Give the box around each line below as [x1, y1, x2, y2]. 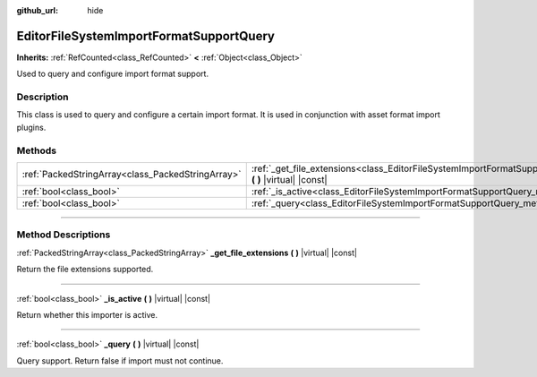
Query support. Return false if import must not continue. [16, 355, 224, 366]
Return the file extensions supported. [16, 264, 154, 275]
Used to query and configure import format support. [16, 68, 209, 80]
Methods [16, 144, 57, 157]
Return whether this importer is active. [16, 309, 158, 320]
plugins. [16, 122, 47, 133]
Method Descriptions [16, 228, 111, 241]
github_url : [16, 5, 58, 15]
